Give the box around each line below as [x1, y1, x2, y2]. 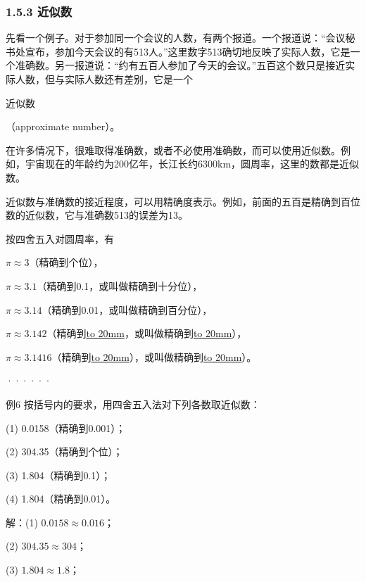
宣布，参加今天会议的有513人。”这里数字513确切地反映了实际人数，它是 [25, 44, 351, 58]
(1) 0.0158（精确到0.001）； [6, 420, 126, 435]
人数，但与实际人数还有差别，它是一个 [15, 72, 193, 86]
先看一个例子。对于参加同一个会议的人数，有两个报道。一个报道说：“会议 [6, 30, 346, 45]
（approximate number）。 [6, 119, 120, 134]
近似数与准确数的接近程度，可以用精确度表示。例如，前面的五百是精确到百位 [6, 194, 360, 208]
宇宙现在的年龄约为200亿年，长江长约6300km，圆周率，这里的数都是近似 [25, 156, 360, 171]
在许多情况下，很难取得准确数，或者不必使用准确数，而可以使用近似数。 [6, 142, 341, 157]
